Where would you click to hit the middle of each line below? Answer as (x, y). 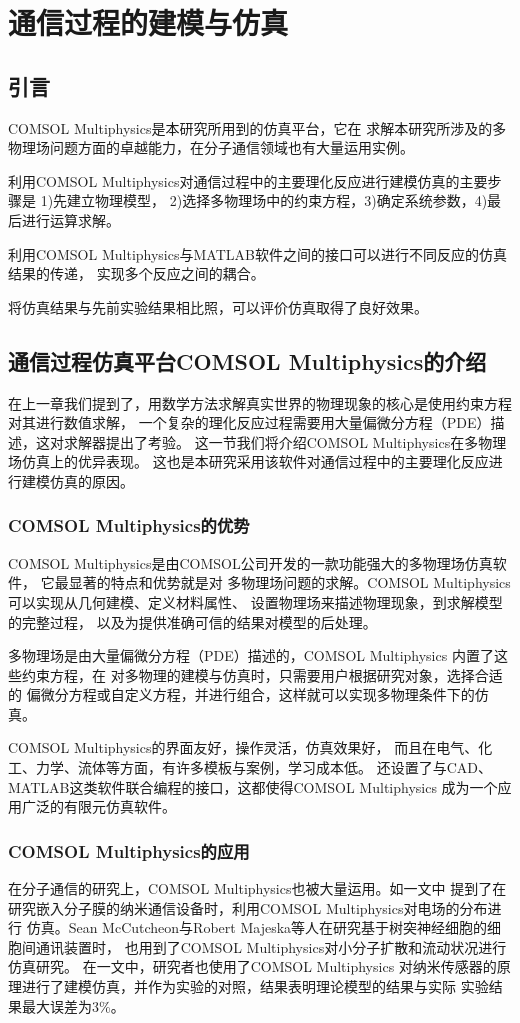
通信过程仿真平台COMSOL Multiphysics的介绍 (247, 360)
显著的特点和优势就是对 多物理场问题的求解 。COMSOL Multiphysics (289, 582)
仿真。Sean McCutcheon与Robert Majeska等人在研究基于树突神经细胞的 (257, 927)
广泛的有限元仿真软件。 (98, 806)
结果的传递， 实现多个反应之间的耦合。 (136, 273)
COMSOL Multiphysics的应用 (129, 850)
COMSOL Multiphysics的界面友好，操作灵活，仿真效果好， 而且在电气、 (243, 747)
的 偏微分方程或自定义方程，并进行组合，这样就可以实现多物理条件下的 (241, 694)
